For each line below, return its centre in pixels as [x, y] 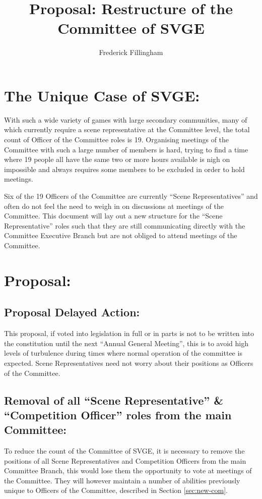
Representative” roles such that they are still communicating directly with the [125, 225]
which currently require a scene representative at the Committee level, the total [127, 129]
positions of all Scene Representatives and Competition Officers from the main [125, 460]
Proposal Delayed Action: [72, 312]
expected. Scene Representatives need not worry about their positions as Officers [129, 363]
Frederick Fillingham [131, 52]
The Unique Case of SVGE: [102, 95]
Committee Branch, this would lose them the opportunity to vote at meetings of [128, 470]
